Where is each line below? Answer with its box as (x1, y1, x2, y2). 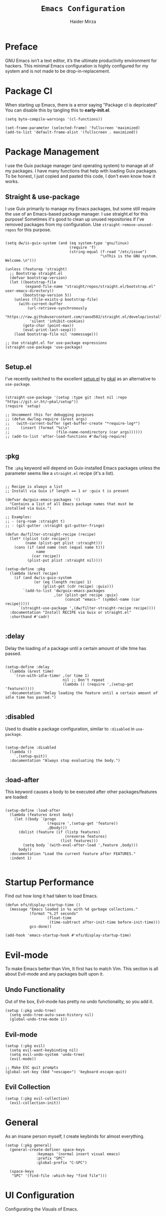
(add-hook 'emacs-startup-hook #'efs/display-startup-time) (5, 933, 132, 938)
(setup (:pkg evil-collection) (5, 1096, 70, 1101)
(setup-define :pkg (5, 567, 45, 572)
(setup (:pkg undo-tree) (5, 1008, 56, 1013)
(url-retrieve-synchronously (27, 306, 87, 311)
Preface (5, 41, 38, 52)
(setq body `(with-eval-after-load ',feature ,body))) (23, 843, 138, 848)
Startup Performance (5, 876, 94, 888)
